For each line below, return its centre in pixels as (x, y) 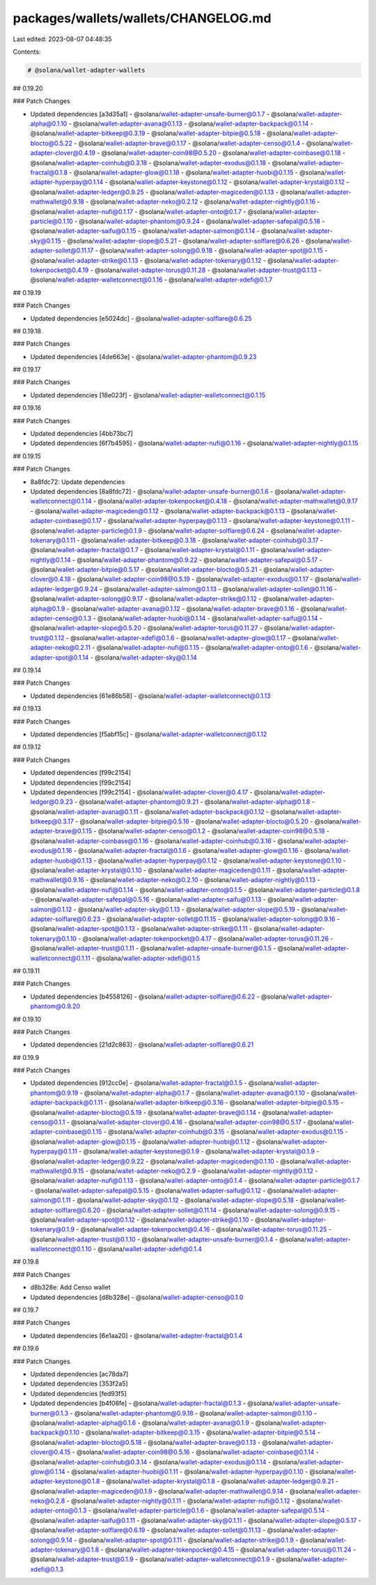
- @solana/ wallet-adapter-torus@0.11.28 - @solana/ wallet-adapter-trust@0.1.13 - (206, 270)
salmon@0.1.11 (50, 1200)
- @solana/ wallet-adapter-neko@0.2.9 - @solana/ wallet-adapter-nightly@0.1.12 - (202, 1171)
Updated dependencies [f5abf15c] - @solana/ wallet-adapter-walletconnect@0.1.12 (149, 734)
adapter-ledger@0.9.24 (64, 589)
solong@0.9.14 (52, 1540)
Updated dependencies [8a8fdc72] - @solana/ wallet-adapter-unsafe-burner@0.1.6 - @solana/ (166, 491)
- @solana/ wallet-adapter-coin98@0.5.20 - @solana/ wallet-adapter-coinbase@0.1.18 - (221, 153)
